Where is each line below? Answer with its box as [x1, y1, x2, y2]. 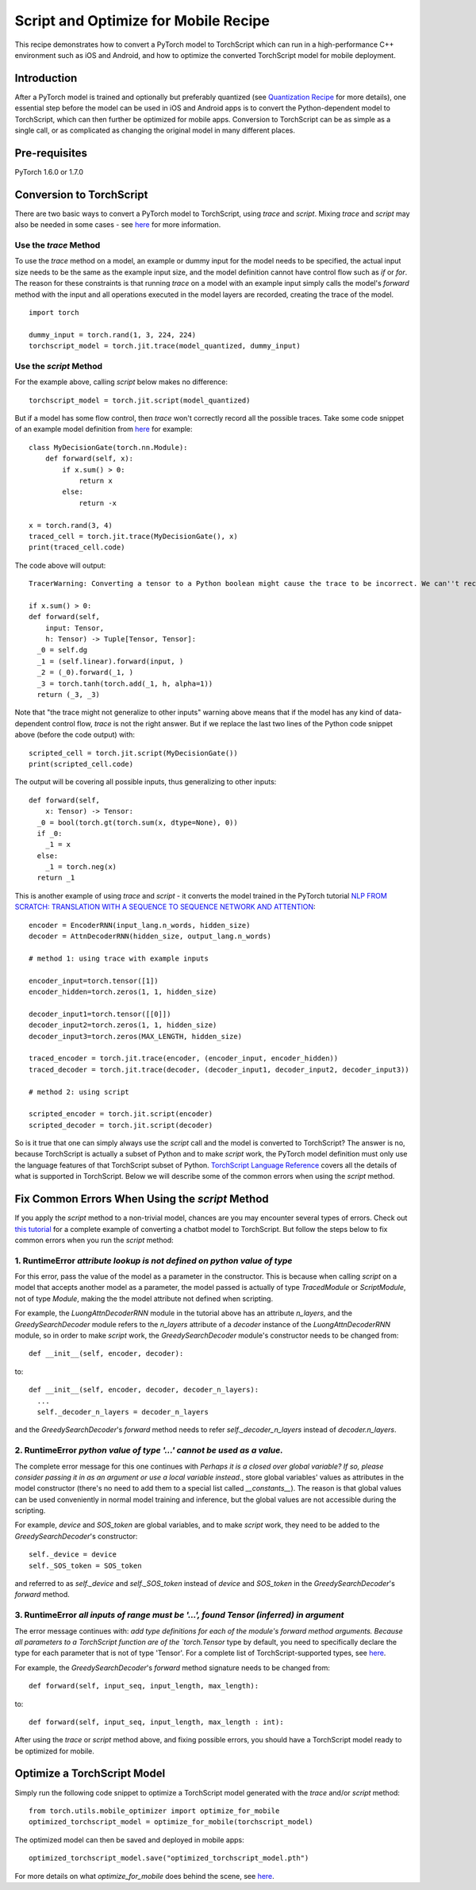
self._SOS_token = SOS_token [29, 1561, 142, 1570]
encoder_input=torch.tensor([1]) [29, 976, 159, 985]
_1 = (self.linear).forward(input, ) [36, 656, 184, 666]
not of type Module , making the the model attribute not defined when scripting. [14, 1294, 274, 1303]
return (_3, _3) [36, 691, 101, 699]
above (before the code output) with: [14, 730, 135, 740]
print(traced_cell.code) [29, 543, 125, 552]
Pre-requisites [14, 146, 87, 160]
